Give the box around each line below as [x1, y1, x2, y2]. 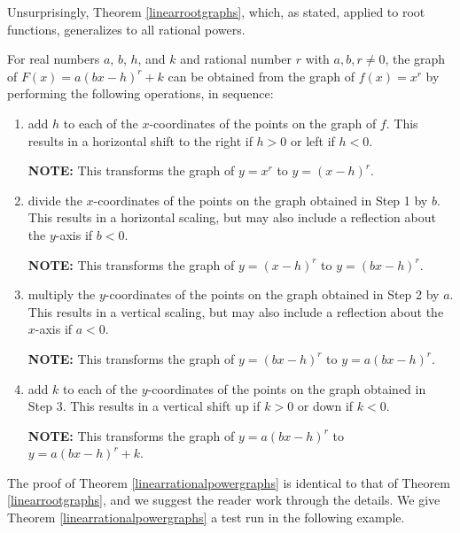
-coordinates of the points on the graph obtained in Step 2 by [105, 285, 440, 304]
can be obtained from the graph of [168, 66, 355, 85]
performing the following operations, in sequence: [7, 84, 274, 103]
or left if [291, 131, 335, 150]
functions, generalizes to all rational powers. [7, 19, 246, 38]
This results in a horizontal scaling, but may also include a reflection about [27, 208, 436, 227]
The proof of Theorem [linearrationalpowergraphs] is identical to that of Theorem [7, 473, 450, 491]
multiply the [27, 285, 96, 304]
